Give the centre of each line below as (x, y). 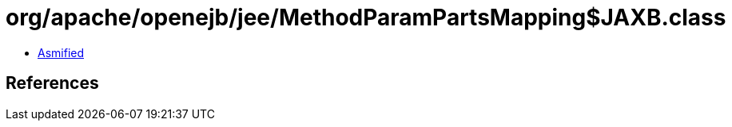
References (52, 83)
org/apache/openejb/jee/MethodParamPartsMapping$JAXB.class (366, 17)
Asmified (61, 52)
